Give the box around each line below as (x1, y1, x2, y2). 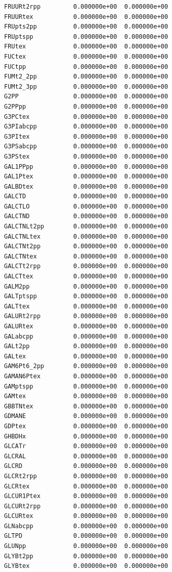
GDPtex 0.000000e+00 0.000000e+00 (4, 422, 168, 430)
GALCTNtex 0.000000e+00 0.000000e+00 (4, 252, 168, 260)
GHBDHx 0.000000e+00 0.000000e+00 (4, 432, 168, 440)
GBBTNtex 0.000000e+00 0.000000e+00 (4, 402, 168, 410)
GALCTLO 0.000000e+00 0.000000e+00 (4, 202, 168, 210)
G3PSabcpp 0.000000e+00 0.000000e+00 (4, 143, 168, 150)
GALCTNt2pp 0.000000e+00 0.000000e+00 (4, 243, 168, 250)
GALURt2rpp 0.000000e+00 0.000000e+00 (4, 313, 168, 320)
